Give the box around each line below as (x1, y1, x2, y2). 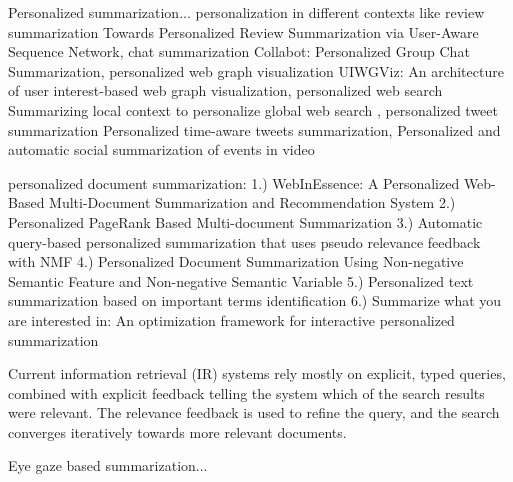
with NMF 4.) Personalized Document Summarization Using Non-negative (8, 251, 464, 272)
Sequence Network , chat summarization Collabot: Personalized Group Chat (8, 41, 470, 62)
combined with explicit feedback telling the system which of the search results (8, 382, 485, 403)
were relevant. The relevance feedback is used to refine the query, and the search (8, 402, 500, 423)
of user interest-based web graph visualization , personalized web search (8, 80, 443, 101)
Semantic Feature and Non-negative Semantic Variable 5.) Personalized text (8, 270, 474, 291)
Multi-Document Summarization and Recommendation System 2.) (49, 192, 456, 213)
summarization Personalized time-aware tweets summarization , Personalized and (8, 119, 501, 140)
